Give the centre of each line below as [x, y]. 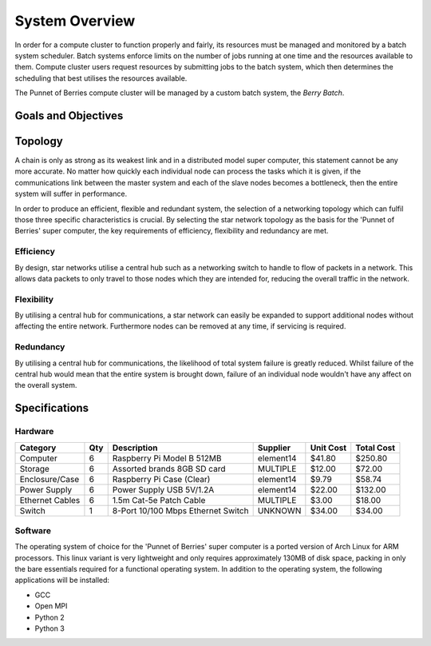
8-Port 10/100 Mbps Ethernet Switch [180, 510]
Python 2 [50, 617]
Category [38, 448]
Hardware [34, 432]
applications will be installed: [62, 580]
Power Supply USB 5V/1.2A [163, 489]
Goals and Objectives [69, 116]
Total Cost [375, 448]
